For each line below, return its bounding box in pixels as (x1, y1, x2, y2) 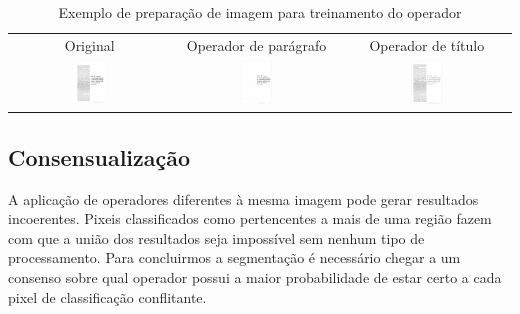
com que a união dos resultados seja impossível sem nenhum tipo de (8, 227, 425, 248)
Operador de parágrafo (186, 34, 327, 55)
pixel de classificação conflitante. (8, 286, 207, 307)
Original (64, 34, 115, 55)
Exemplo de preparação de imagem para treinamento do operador (58, 2, 462, 22)
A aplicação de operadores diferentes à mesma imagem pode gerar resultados (8, 188, 479, 209)
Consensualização (8, 141, 191, 172)
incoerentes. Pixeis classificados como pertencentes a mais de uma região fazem (8, 208, 492, 229)
